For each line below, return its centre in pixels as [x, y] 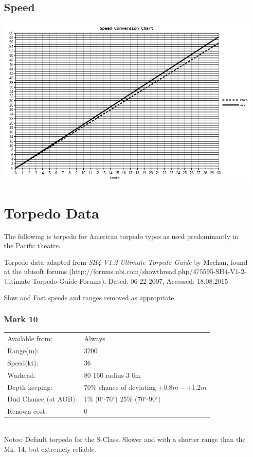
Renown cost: [27, 411]
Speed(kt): [23, 362]
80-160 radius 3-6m [112, 375]
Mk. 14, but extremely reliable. [50, 448]
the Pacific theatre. [32, 246]
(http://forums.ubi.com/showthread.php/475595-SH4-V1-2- [158, 271]
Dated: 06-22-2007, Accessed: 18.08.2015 [168, 281]
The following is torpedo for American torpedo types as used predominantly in [121, 236]
